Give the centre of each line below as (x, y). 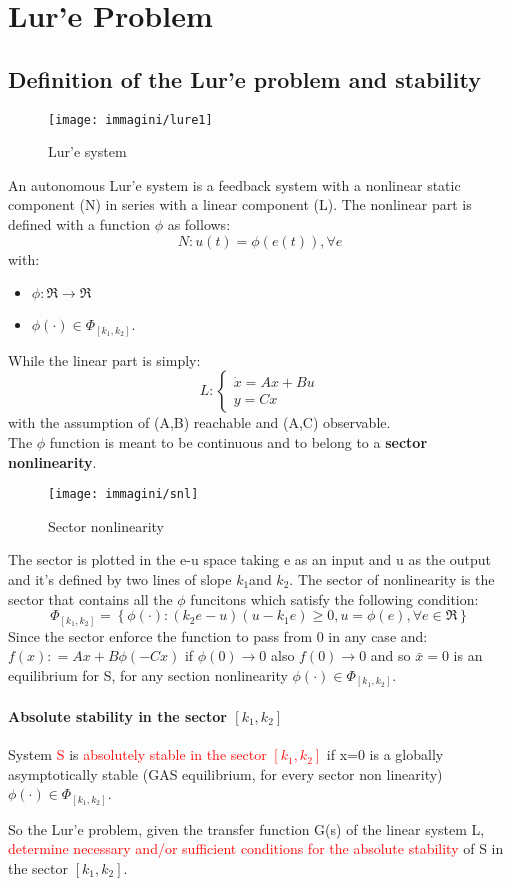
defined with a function (79, 224)
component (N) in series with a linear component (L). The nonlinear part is (240, 204)
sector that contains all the (90, 598)
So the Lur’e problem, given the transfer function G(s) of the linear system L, (246, 828)
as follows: (199, 224)
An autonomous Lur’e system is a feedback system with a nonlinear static (234, 184)
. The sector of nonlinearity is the (392, 578)
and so (390, 655)
